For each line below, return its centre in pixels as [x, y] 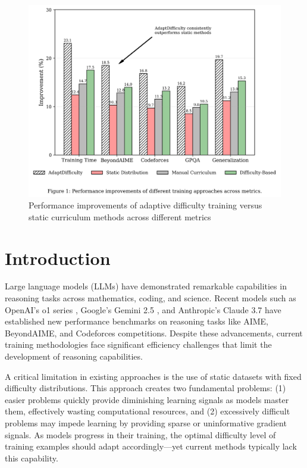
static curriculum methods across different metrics [120, 216]
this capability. [32, 458]
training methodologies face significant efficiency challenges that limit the [138, 344]
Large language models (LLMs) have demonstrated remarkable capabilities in [146, 286]
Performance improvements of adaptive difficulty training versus [145, 205]
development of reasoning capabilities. [74, 356]
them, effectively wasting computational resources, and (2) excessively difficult [148, 411]
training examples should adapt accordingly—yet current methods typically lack [151, 446]
